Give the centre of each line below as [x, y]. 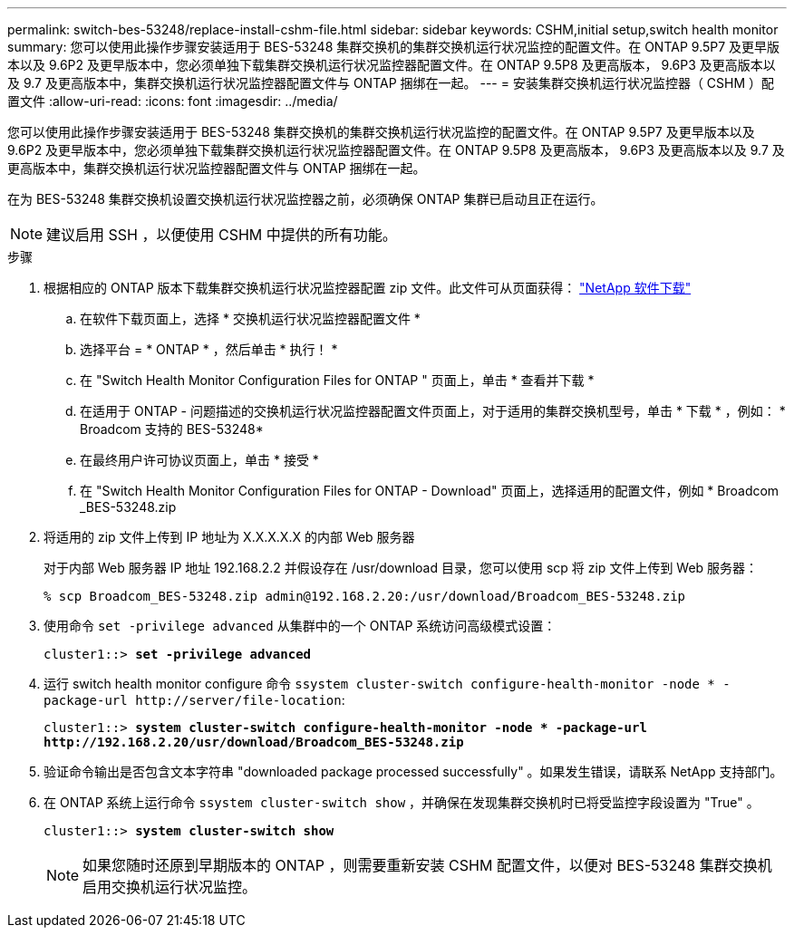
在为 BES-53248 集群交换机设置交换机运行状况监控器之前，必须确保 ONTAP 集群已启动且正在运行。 [305, 199]
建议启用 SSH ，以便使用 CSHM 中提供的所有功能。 [222, 235]
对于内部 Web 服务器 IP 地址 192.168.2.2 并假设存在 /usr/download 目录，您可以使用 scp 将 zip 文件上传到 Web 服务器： [401, 568]
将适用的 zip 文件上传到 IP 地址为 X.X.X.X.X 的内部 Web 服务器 [229, 537]
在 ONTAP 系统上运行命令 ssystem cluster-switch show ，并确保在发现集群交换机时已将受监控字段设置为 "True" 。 [402, 802]
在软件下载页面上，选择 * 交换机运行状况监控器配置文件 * [250, 318]
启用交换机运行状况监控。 [170, 887]
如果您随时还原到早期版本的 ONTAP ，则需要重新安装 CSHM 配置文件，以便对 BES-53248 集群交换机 [427, 865]
